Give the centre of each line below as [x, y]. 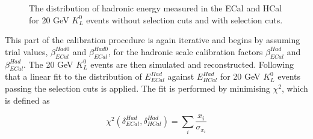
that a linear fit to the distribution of [73, 76]
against [181, 76]
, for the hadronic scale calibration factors [186, 51]
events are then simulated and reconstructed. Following [192, 64]
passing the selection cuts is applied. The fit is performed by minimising [138, 88]
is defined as [27, 100]
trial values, [26, 51]
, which [295, 88]
